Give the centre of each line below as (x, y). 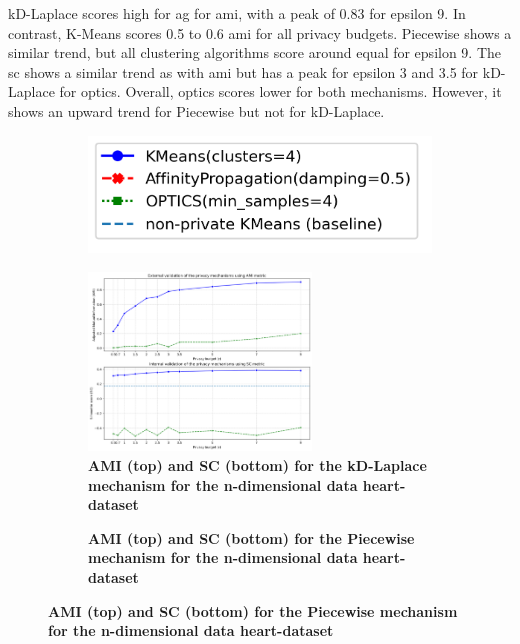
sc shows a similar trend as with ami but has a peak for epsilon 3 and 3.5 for (243, 71)
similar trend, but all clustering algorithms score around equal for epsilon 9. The (255, 52)
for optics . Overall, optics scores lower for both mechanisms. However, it (280, 91)
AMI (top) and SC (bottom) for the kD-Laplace (257, 464)
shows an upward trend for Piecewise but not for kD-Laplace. (196, 110)
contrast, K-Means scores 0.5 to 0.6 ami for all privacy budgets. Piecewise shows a (260, 32)
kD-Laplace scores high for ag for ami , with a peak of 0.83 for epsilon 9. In (237, 13)
